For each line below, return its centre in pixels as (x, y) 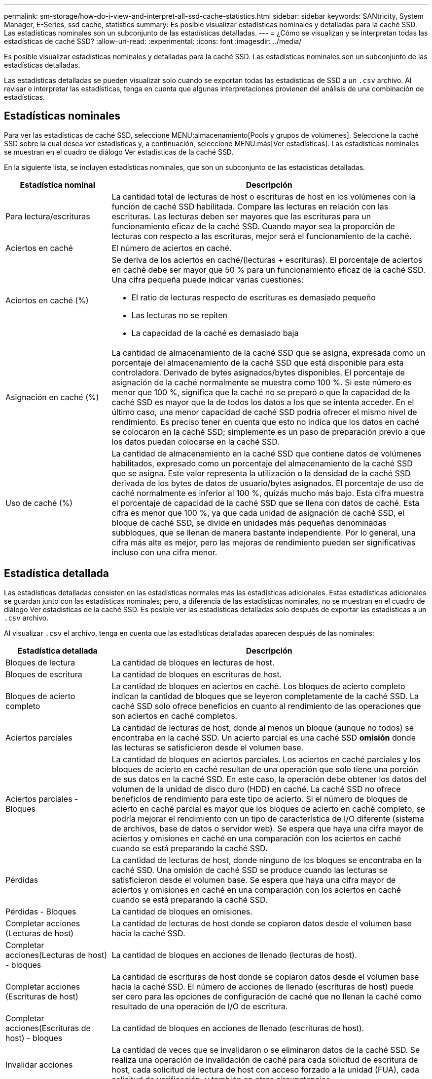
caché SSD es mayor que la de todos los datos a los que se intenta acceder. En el (263, 402)
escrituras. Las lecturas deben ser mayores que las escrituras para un (241, 216)
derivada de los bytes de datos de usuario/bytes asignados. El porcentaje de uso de (268, 483)
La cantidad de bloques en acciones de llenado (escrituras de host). (238, 1028)
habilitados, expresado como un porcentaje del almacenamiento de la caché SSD (262, 463)
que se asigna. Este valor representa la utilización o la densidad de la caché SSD (261, 473)
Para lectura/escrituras (48, 216)
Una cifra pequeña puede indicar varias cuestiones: (208, 279)
